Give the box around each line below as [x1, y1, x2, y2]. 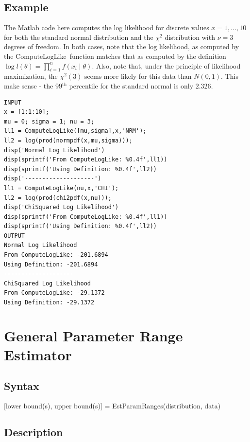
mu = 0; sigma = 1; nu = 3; [4, 118, 95, 125]
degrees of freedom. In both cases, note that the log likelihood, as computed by [4, 41, 239, 52]
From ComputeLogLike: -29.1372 [4, 289, 105, 297]
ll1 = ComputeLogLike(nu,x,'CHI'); [4, 184, 119, 192]
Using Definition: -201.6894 [4, 261, 98, 268]
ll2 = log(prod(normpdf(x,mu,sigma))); [4, 137, 133, 144]
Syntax [4, 378, 39, 393]
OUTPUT [4, 232, 25, 239]
